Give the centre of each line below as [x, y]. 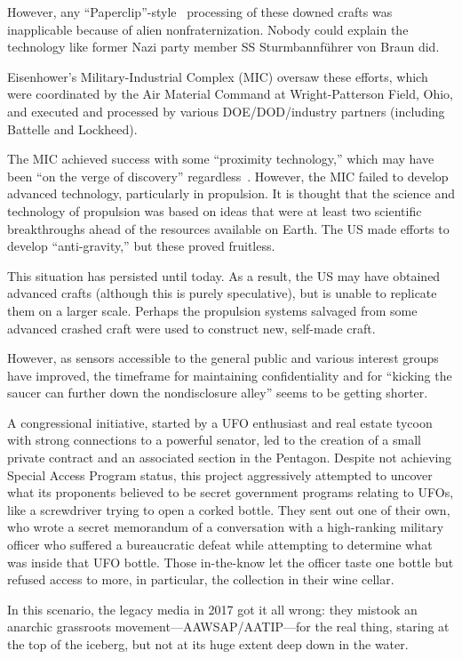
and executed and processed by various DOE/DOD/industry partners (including [226, 111]
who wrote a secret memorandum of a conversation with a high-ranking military [226, 527]
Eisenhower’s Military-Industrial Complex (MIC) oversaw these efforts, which [218, 76]
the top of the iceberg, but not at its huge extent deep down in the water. [208, 644]
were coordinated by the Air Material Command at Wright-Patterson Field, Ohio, [231, 94]
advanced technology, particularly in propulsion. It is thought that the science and [231, 193]
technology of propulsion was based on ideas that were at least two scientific [215, 210]
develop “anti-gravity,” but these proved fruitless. [141, 246]
